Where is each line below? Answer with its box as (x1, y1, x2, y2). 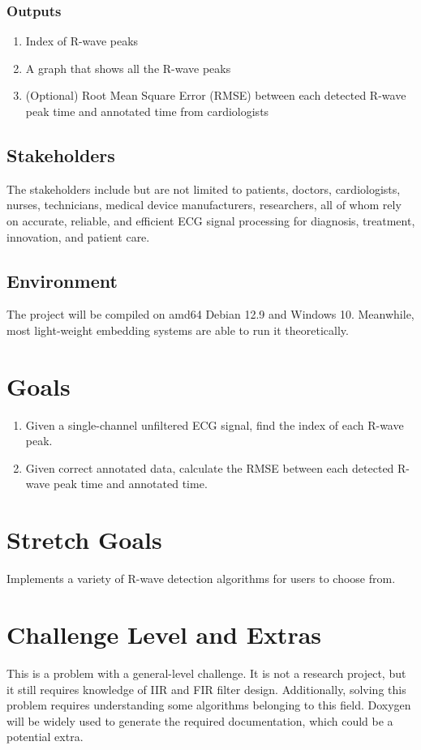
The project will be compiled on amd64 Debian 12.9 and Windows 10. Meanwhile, (6, 306, 415, 323)
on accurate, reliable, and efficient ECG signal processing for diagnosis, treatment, (6, 212, 415, 229)
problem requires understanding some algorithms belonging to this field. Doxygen (6, 696, 411, 714)
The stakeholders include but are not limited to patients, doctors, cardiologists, (6, 180, 401, 197)
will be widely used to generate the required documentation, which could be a (6, 712, 393, 729)
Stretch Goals (6, 523, 162, 556)
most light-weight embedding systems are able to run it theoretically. (6, 321, 349, 338)
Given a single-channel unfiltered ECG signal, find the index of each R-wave (25, 416, 404, 433)
